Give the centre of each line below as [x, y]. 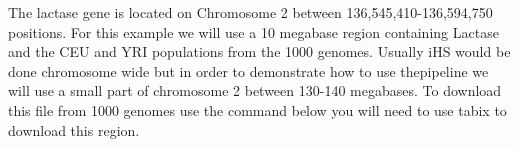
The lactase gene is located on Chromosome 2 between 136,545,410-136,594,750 [250, 12]
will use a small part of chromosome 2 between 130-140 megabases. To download [255, 90]
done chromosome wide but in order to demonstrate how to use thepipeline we [248, 70]
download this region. [74, 129]
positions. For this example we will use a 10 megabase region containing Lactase [253, 31]
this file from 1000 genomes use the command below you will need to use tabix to [257, 109]
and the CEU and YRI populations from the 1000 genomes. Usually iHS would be [259, 51]
